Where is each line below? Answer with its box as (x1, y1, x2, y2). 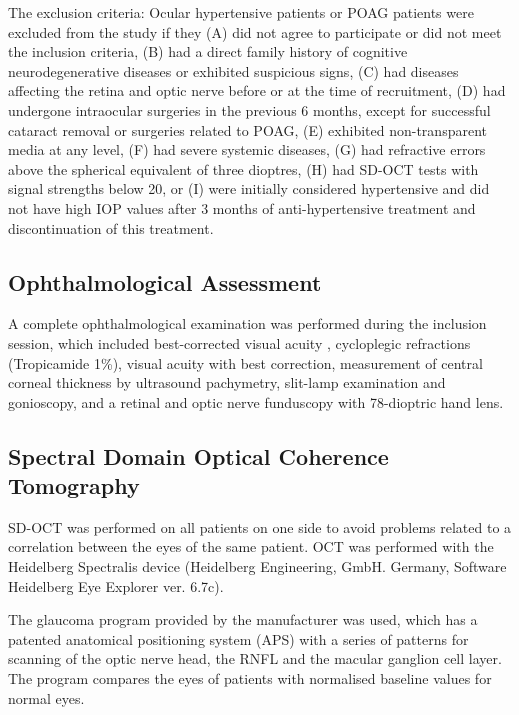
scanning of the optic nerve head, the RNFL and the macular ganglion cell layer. (8, 648, 502, 669)
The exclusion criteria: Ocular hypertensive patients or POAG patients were (8, 2, 474, 22)
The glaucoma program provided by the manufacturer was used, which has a (8, 609, 478, 630)
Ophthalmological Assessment (8, 266, 322, 297)
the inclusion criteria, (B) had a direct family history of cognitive (8, 41, 408, 62)
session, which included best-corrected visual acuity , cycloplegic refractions (8, 332, 471, 353)
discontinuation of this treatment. (8, 217, 214, 238)
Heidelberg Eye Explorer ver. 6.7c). (8, 575, 224, 596)
